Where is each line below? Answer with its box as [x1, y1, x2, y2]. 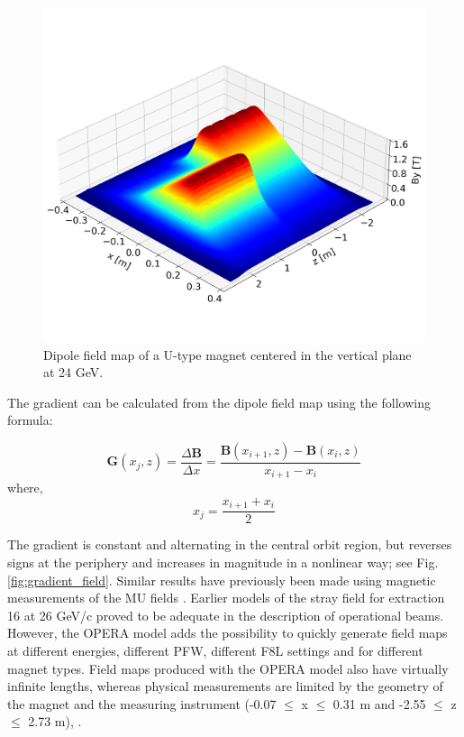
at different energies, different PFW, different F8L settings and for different [7, 641, 423, 660]
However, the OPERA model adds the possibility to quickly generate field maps [7, 623, 448, 642]
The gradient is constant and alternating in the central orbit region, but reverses [7, 535, 452, 554]
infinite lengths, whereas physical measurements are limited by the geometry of [7, 677, 443, 696]
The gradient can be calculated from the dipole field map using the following [7, 392, 431, 411]
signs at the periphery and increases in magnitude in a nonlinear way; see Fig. [7, 553, 439, 572]
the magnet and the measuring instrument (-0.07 [7, 694, 277, 713]
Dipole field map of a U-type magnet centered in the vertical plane [43, 345, 412, 364]
